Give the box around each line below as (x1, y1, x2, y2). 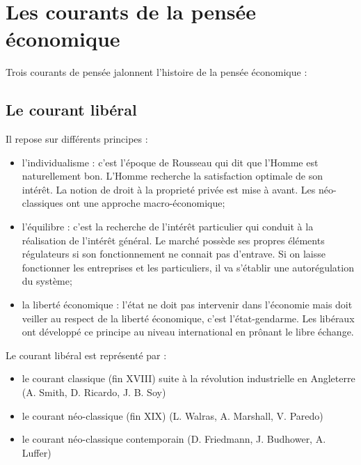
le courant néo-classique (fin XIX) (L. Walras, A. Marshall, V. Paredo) (22, 408, 323, 423)
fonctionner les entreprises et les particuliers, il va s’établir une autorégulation (22, 260, 354, 274)
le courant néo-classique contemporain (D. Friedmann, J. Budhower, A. (22, 432, 326, 446)
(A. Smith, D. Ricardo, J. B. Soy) (22, 385, 166, 400)
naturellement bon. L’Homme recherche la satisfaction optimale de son (22, 168, 323, 183)
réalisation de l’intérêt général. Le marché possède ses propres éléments (22, 232, 325, 247)
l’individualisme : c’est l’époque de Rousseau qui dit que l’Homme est (22, 155, 319, 169)
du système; (22, 274, 72, 288)
